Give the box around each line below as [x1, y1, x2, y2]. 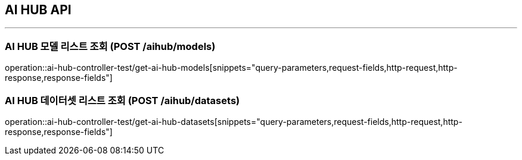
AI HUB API [5, 2, 72, 17]
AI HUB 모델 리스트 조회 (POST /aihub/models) [5, 40, 216, 52]
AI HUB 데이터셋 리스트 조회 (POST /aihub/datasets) [5, 94, 240, 106]
